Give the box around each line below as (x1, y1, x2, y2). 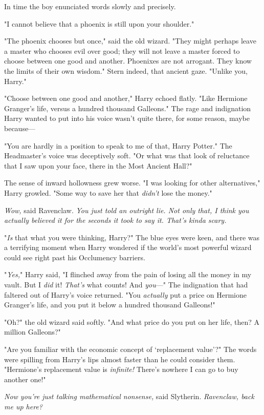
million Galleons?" (4, 326, 61, 337)
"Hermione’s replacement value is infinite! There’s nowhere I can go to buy (4, 364, 238, 375)
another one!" (4, 374, 46, 384)
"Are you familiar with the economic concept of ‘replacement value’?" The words (4, 344, 257, 355)
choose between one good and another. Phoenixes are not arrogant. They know (4, 55, 252, 66)
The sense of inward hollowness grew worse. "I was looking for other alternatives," (4, 177, 260, 188)
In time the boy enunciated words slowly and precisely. (4, 1, 176, 11)
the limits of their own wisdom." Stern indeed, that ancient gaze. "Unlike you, (4, 65, 248, 76)
